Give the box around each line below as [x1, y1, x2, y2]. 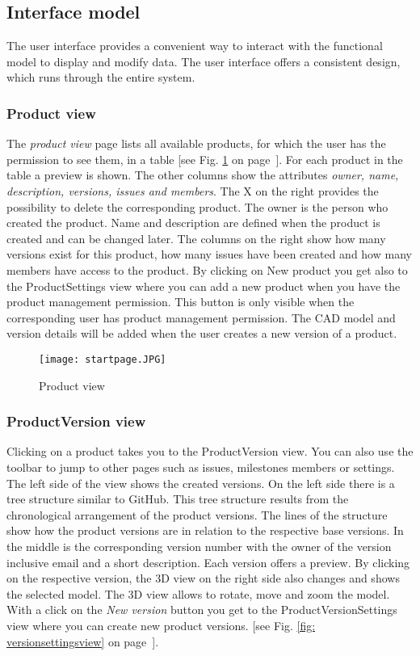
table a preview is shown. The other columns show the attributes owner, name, [6, 166, 399, 183]
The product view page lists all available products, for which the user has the [6, 135, 386, 152]
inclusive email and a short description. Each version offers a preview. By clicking [6, 553, 410, 570]
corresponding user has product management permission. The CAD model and [6, 309, 396, 326]
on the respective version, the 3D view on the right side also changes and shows [6, 570, 400, 587]
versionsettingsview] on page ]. [6, 633, 159, 650]
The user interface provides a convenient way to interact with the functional [6, 37, 383, 54]
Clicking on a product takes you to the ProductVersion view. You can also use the [6, 443, 414, 460]
